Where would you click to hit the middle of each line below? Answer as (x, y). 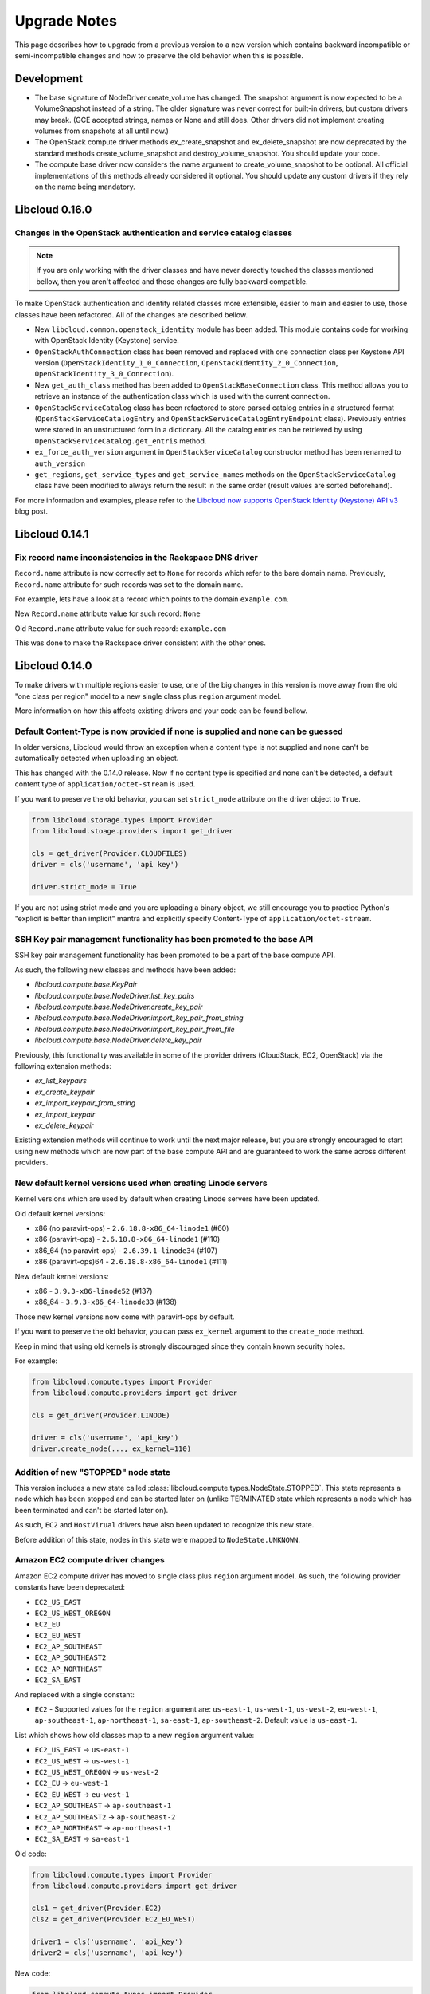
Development (49, 79)
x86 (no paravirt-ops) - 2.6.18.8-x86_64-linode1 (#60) (132, 1228)
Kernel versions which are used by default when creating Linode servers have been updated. (167, 1199)
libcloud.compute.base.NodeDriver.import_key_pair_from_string (139, 1018)
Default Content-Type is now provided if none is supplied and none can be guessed (179, 731)
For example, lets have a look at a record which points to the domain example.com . (152, 599)
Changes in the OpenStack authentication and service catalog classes (154, 233)
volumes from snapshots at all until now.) (102, 131)
